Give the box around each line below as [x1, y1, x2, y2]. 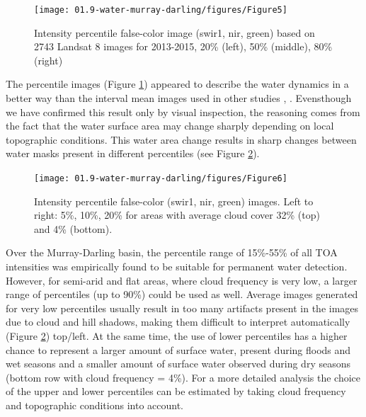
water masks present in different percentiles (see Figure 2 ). [6, 146, 260, 161]
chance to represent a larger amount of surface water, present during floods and [6, 342, 351, 357]
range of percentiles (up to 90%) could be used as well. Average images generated [6, 287, 358, 302]
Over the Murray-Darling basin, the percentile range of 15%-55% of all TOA [6, 245, 338, 260]
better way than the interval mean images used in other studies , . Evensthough [6, 91, 352, 105]
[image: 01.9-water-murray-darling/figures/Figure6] [34, 173, 287, 183]
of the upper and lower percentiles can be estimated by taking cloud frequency [6, 384, 346, 399]
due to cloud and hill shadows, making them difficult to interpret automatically [6, 314, 350, 329]
